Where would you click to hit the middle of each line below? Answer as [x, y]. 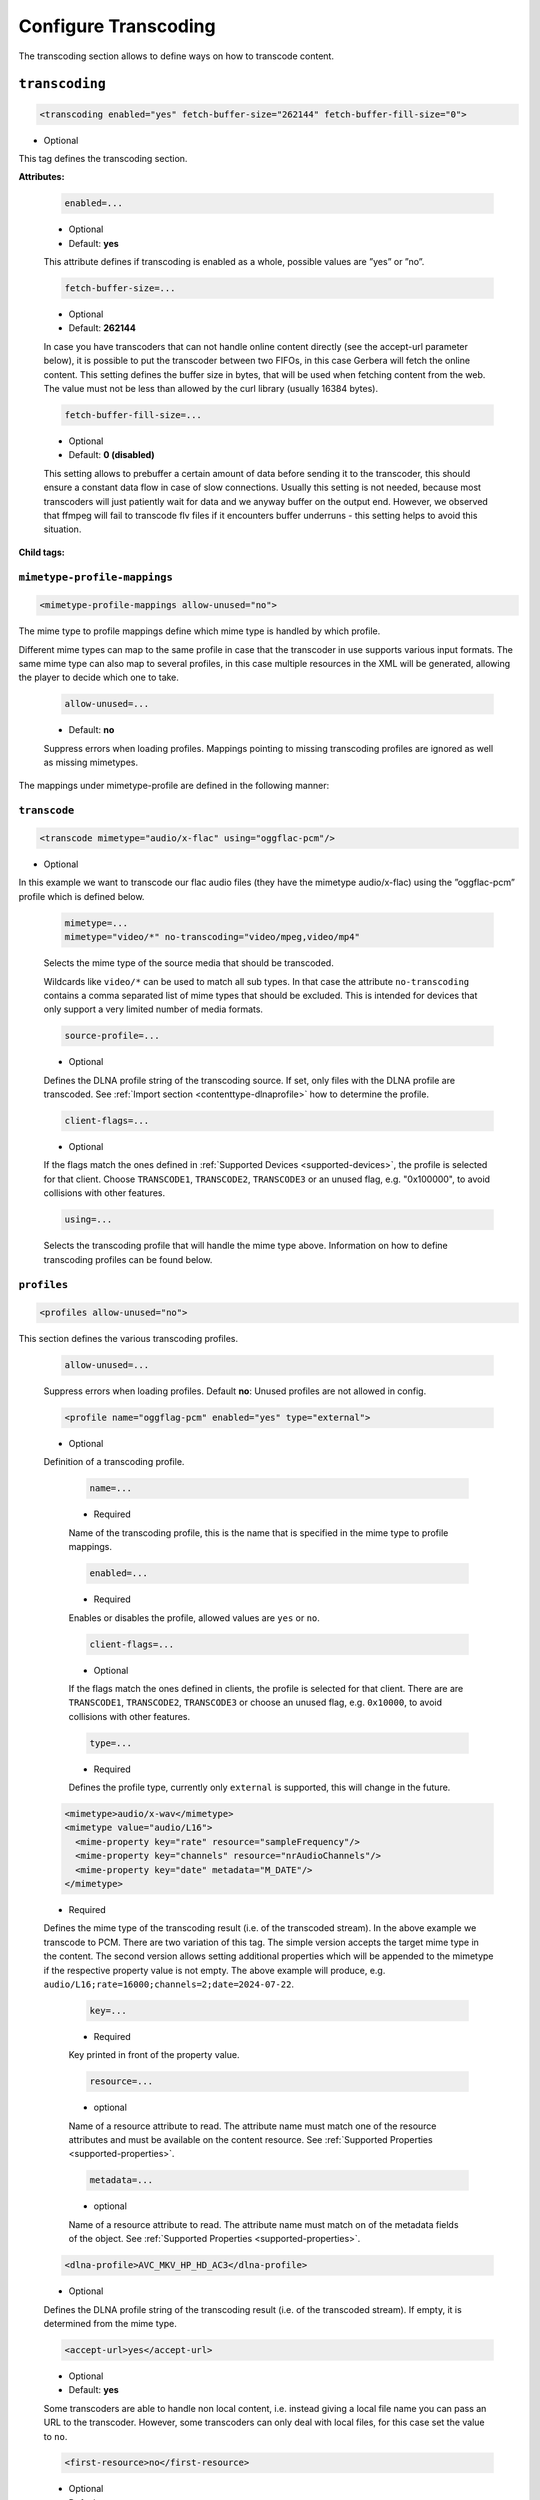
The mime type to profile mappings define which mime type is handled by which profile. [199, 631]
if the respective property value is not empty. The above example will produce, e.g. [214, 1970]
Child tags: [41, 552]
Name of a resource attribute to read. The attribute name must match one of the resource [252, 2126]
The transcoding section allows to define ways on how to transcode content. [176, 56]
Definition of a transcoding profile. [114, 1462]
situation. [62, 529]
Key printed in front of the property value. [154, 2055]
